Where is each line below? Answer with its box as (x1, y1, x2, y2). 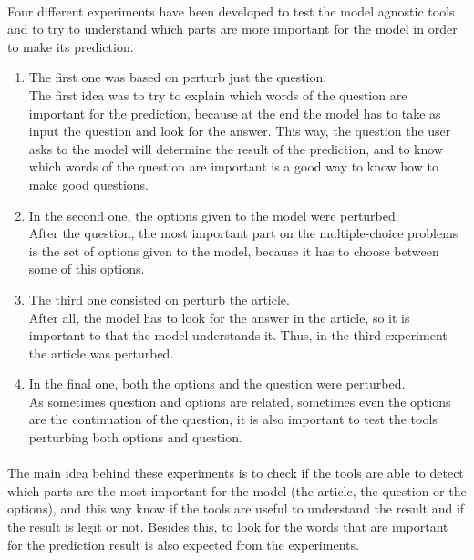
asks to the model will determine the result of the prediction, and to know (28, 139, 443, 158)
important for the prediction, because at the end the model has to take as (28, 103, 441, 122)
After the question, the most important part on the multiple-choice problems (28, 223, 459, 243)
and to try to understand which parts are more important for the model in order (7, 19, 458, 38)
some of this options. (28, 259, 145, 278)
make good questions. (28, 174, 149, 193)
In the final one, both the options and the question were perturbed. (28, 374, 406, 393)
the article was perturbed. (28, 343, 174, 362)
